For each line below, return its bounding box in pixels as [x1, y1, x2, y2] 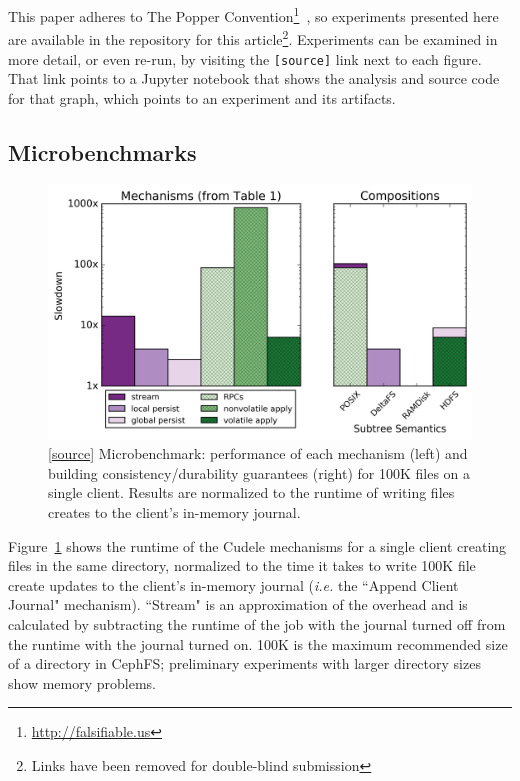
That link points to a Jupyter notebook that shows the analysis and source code [8, 68, 500, 89]
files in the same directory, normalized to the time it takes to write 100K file [8, 555, 476, 576]
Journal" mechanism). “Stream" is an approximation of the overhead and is [8, 594, 468, 615]
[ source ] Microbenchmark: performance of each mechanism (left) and [48, 443, 468, 464]
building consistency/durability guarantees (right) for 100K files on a [48, 462, 471, 483]
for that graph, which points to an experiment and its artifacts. [8, 87, 396, 108]
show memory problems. [8, 672, 156, 693]
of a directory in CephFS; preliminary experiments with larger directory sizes [8, 653, 481, 674]
